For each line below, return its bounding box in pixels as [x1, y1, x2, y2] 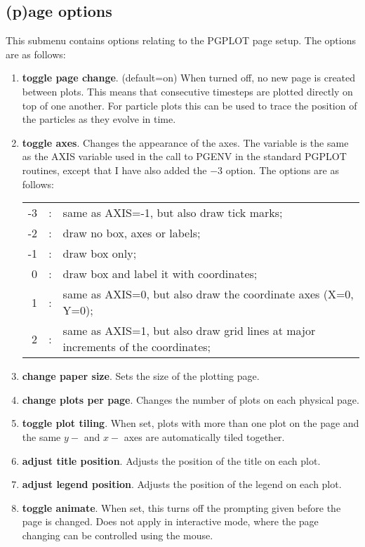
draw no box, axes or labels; [62, 225, 201, 242]
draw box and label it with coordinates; [62, 265, 258, 282]
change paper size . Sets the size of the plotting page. [22, 369, 260, 383]
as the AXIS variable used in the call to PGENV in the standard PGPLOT [22, 149, 347, 164]
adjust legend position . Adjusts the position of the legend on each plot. [22, 477, 342, 492]
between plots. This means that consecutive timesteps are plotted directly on [22, 84, 353, 98]
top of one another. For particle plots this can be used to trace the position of [22, 98, 357, 112]
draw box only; [62, 245, 137, 262]
